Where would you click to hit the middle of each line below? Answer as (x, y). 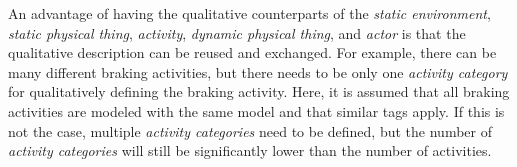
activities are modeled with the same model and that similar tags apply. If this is (256, 110)
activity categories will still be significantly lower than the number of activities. (250, 150)
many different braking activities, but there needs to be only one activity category (258, 71)
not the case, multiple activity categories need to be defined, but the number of (250, 130)
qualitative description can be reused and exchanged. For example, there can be (252, 52)
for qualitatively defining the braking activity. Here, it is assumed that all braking (259, 91)
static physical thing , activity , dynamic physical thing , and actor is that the (237, 32)
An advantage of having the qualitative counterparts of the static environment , (249, 13)
